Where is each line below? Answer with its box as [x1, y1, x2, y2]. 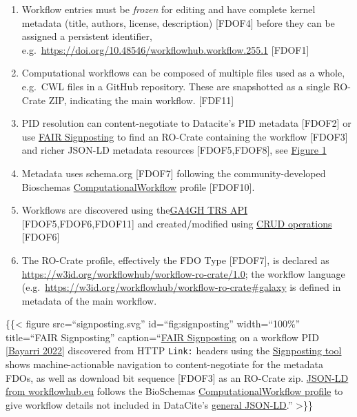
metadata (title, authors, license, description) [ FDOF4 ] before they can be [21, 15, 335, 30]
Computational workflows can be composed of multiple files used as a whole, [21, 65, 345, 80]
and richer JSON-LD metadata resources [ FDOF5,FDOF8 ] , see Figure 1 [21, 143, 327, 157]
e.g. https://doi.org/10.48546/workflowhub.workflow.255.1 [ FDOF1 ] [21, 42, 309, 57]
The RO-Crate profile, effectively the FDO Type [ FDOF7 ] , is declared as [21, 252, 329, 267]
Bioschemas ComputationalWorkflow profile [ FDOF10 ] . [21, 179, 255, 194]
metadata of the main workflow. [21, 293, 157, 307]
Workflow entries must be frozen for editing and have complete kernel [21, 2, 316, 16]
